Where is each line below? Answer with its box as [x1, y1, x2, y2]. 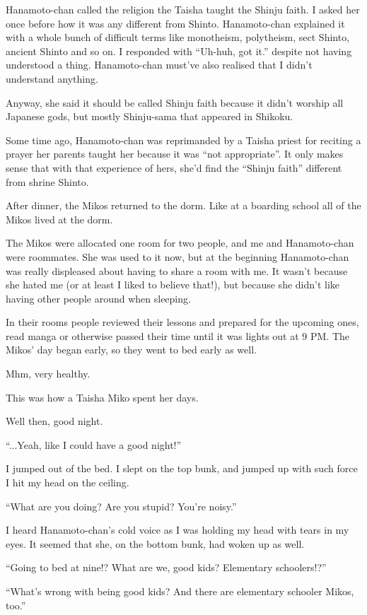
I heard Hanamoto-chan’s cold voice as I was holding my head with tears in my [6, 522, 349, 537]
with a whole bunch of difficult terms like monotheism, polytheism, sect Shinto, [6, 30, 350, 45]
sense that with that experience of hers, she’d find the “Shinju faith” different [6, 160, 342, 175]
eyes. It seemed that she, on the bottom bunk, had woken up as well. [6, 536, 305, 551]
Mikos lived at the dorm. [6, 211, 113, 226]
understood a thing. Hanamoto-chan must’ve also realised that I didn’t [6, 57, 313, 72]
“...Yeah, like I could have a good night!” [6, 437, 182, 452]
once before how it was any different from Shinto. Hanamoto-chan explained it [6, 16, 345, 30]
